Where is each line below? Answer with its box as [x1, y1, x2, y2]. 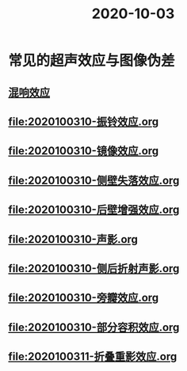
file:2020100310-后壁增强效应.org [8, 203, 180, 217]
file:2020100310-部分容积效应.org [8, 320, 180, 334]
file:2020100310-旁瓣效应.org [8, 291, 159, 305]
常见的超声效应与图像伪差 [8, 52, 176, 70]
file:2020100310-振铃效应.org [8, 115, 159, 128]
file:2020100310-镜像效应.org [8, 144, 159, 158]
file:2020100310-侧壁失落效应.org [8, 173, 180, 187]
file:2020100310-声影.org [8, 233, 139, 246]
